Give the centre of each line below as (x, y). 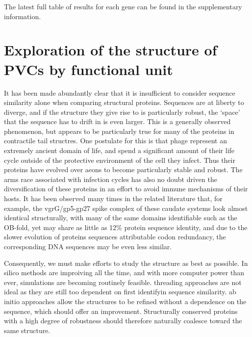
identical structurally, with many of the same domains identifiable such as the (121, 218)
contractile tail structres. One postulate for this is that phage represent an (115, 141)
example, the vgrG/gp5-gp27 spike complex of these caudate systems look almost (126, 208)
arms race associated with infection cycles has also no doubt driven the (111, 179)
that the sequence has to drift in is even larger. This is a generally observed (117, 121)
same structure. (27, 330)
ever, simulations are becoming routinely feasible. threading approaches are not (123, 282)
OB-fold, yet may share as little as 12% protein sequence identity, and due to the (126, 227)
